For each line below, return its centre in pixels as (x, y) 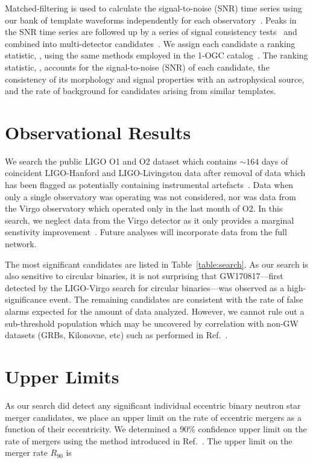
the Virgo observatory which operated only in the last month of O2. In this (144, 208)
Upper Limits (62, 376)
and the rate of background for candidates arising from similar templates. (141, 91)
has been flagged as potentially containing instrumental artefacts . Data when (149, 185)
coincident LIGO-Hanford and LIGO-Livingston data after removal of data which (155, 173)
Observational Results (98, 132)
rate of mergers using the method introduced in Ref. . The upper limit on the (149, 440)
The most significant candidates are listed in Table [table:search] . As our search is (156, 264)
